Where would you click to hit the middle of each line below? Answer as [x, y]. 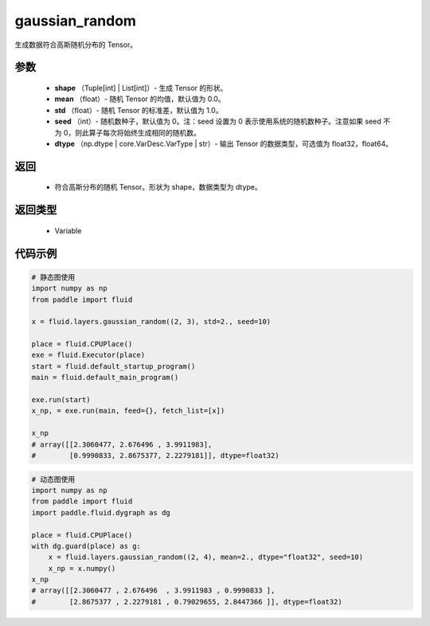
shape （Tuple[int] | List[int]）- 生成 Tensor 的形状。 [141, 88]
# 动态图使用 [53, 479]
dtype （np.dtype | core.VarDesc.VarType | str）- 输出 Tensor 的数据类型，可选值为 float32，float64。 [224, 143]
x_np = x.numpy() [82, 568]
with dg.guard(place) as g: [86, 546]
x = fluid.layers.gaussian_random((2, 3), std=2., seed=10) [151, 322]
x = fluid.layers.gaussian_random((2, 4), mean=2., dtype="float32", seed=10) [206, 557]
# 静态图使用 [53, 277]
